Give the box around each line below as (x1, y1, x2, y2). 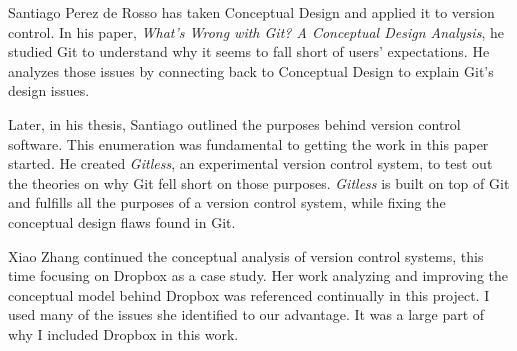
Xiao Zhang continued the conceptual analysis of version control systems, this (8, 245, 484, 266)
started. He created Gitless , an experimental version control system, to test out (8, 153, 493, 174)
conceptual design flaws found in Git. (8, 211, 236, 232)
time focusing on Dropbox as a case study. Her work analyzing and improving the (8, 265, 509, 286)
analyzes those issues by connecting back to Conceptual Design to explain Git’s (8, 60, 494, 81)
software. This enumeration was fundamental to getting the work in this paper (8, 133, 489, 154)
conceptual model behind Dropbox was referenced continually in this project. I (8, 284, 490, 305)
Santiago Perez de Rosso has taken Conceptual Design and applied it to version (8, 2, 495, 22)
